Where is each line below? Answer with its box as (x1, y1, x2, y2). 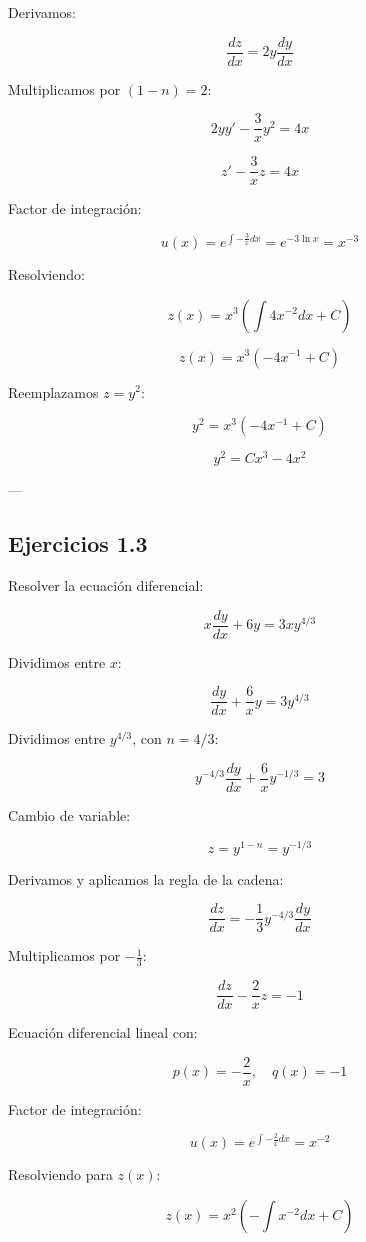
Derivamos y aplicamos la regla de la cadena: (8, 868, 284, 889)
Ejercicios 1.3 (8, 528, 148, 559)
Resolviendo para (8, 1164, 113, 1185)
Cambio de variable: (8, 804, 131, 825)
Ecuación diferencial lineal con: (8, 1022, 198, 1043)
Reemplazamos (8, 381, 99, 402)
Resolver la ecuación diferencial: (8, 574, 204, 595)
